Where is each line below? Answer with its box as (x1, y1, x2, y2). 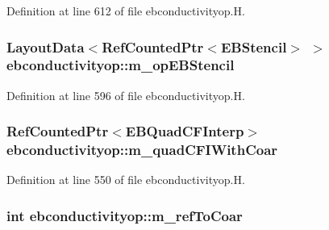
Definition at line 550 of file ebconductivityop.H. (6, 171, 245, 188)
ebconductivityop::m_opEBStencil (6, 55, 235, 75)
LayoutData (6, 36, 85, 56)
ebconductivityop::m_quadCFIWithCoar (6, 140, 278, 160)
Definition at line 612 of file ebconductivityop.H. (6, 2, 245, 19)
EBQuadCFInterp (125, 121, 244, 141)
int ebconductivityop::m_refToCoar (6, 205, 243, 225)
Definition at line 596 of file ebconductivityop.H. (6, 86, 245, 103)
